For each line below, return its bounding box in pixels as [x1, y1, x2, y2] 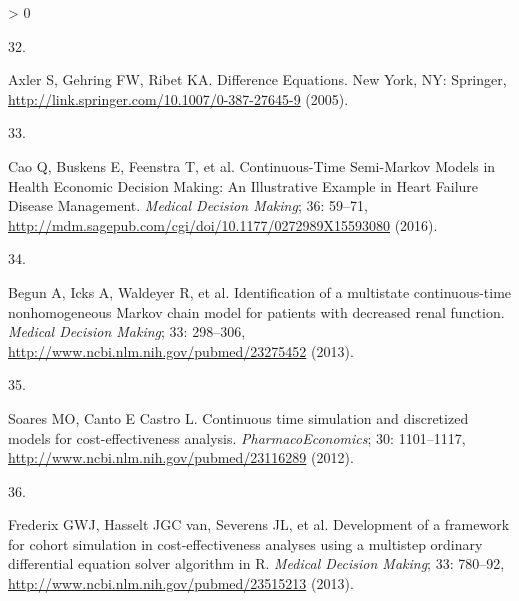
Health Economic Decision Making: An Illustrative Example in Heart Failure [8, 175, 479, 196]
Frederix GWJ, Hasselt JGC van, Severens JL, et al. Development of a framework [8, 514, 510, 535]
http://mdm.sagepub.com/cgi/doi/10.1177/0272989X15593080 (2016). [8, 214, 438, 235]
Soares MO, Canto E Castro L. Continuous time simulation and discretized [8, 407, 469, 428]
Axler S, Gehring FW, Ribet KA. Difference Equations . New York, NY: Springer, [8, 69, 507, 90]
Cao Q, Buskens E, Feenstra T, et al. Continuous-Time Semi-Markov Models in [8, 155, 496, 176]
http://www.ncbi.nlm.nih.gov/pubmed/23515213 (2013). [8, 573, 354, 594]
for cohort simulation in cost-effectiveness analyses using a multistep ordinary [8, 533, 483, 554]
